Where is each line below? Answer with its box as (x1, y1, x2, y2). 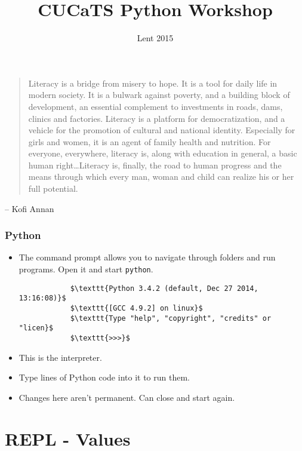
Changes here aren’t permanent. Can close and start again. (19, 391, 235, 403)
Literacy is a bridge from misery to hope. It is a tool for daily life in (28, 76, 278, 89)
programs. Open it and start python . (19, 263, 153, 275)
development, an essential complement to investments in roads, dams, (28, 100, 283, 112)
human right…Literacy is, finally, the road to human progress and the (28, 158, 282, 171)
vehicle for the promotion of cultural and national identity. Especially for (28, 124, 295, 136)
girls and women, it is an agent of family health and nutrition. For (28, 135, 271, 148)
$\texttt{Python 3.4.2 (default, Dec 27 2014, (70, 284, 258, 293)
